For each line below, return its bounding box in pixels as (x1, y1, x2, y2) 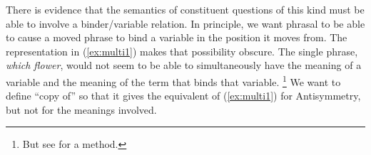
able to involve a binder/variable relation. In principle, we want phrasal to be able (6, 16, 365, 31)
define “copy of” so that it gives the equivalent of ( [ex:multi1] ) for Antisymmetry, (6, 88, 361, 103)
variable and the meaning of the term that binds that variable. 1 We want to (6, 72, 341, 89)
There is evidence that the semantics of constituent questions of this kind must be (6, 2, 365, 16)
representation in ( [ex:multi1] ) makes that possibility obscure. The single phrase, (6, 43, 358, 58)
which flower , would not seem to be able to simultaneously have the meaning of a (6, 58, 362, 73)
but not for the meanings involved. (6, 102, 157, 117)
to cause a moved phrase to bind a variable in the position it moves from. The (6, 30, 347, 45)
